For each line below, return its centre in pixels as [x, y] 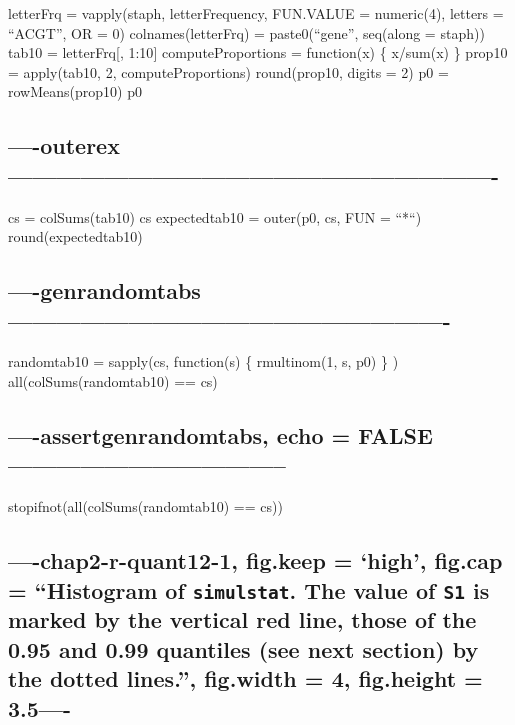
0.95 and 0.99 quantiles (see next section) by [243, 648]
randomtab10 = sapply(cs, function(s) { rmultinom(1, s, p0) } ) [203, 361]
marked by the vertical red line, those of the [242, 619]
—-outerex [64, 145]
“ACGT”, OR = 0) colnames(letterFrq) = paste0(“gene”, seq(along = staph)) [246, 32]
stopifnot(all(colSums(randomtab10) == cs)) [145, 506]
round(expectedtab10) [75, 236]
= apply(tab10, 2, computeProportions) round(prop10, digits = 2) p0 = [228, 71]
